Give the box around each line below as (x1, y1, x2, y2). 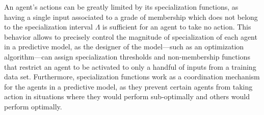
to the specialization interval (4, 21, 93, 32)
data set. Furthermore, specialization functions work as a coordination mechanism (4, 71, 260, 82)
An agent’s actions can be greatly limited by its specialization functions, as (4, 2, 239, 12)
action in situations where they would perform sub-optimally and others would (4, 91, 250, 102)
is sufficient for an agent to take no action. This (102, 21, 251, 32)
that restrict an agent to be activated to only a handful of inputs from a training (4, 61, 256, 72)
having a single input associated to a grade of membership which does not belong (4, 11, 258, 22)
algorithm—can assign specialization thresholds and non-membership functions (4, 51, 250, 62)
